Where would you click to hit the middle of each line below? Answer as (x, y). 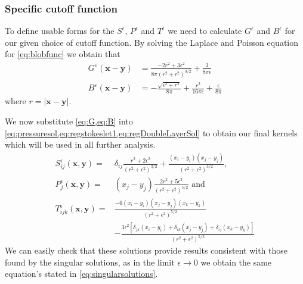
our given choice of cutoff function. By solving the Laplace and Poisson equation (152, 42)
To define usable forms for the (60, 31)
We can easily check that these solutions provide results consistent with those (146, 250)
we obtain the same (236, 262)
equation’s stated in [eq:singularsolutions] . (81, 274)
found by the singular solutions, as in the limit (90, 262)
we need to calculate (205, 31)
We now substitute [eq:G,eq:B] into (69, 121)
